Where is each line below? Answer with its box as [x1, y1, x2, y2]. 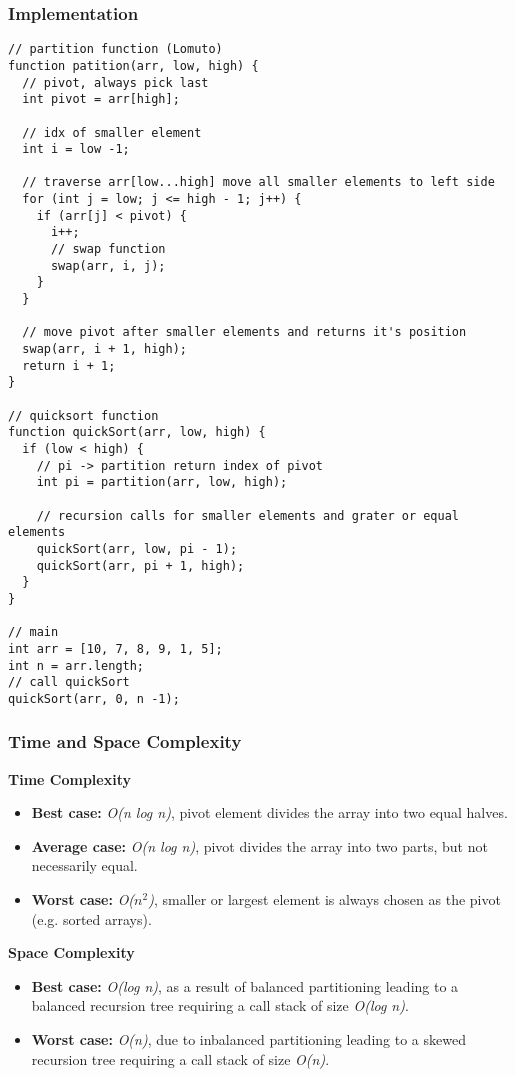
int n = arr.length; [8, 658, 145, 673]
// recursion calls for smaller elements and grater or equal [36, 508, 460, 523]
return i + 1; [22, 358, 116, 373]
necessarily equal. [31, 855, 138, 876]
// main [8, 625, 59, 640]
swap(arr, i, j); [50, 258, 166, 273]
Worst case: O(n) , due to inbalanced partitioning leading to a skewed [31, 1029, 466, 1050]
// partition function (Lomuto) [8, 42, 223, 57]
